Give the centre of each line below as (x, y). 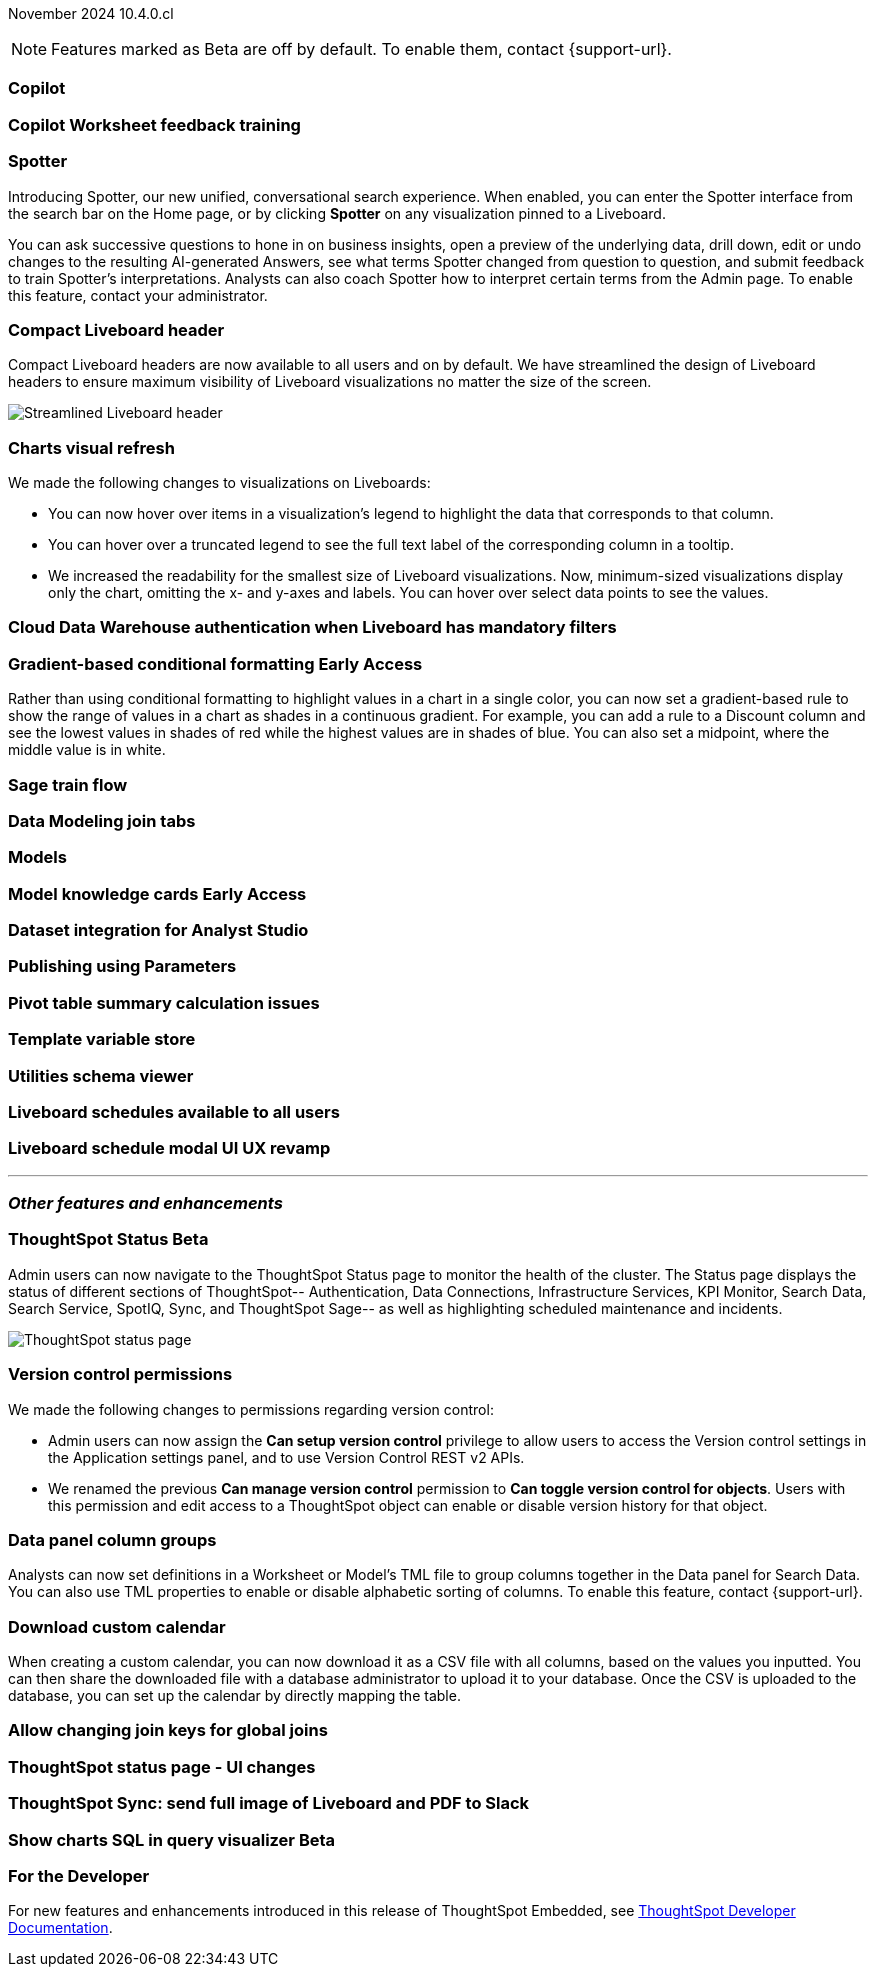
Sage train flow (68, 784)
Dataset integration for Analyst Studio (158, 930)
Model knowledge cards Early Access (157, 893)
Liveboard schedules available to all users (174, 1111)
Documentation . (60, 1928)
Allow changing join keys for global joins (168, 1730)
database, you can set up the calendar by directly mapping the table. (234, 1695)
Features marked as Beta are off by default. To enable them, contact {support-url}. (361, 49)
